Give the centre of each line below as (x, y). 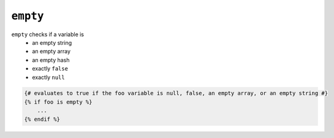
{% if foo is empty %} (58, 102)
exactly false (50, 69)
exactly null (48, 77)
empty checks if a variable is (48, 34)
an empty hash (51, 60)
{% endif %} (42, 119)
